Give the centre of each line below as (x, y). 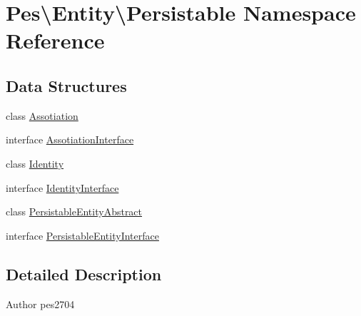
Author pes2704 (40, 304)
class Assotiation (42, 115)
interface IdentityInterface (62, 187)
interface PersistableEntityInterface (82, 235)
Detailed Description (84, 274)
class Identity (35, 163)
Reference (55, 40)
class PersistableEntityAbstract (74, 211)
